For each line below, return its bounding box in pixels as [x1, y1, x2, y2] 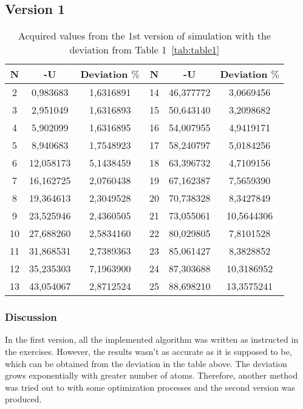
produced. [5, 393, 42, 405]
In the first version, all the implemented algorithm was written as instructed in [5, 333, 299, 346]
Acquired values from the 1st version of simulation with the [18, 29, 271, 43]
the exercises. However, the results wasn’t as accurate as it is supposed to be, [5, 345, 292, 358]
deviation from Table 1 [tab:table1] [69, 43, 220, 57]
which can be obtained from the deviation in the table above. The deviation [5, 357, 287, 369]
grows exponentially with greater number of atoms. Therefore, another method [5, 369, 298, 382]
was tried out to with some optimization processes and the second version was [5, 380, 295, 393]
